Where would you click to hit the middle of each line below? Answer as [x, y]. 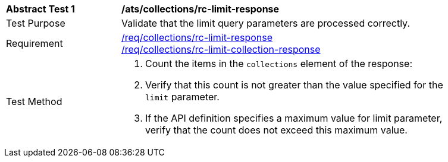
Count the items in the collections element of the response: [279, 63]
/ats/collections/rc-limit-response [200, 9]
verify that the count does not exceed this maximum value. [276, 130]
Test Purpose [36, 23]
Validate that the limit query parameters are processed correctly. [266, 23]
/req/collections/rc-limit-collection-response [221, 49]
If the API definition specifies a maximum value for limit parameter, [294, 118]
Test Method [34, 101]
